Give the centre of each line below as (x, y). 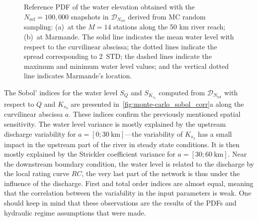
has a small (215, 133)
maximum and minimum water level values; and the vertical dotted (126, 66)
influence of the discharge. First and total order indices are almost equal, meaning (129, 183)
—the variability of (154, 133)
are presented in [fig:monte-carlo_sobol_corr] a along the (157, 104)
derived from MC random (167, 16)
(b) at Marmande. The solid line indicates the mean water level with (129, 37)
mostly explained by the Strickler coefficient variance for (90, 154)
